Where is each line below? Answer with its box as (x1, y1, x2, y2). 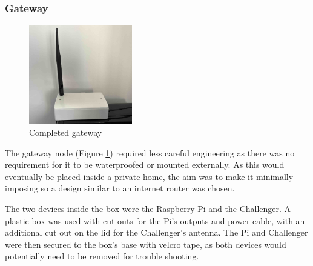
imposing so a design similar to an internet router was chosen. (5, 182, 235, 195)
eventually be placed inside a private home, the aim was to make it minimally (5, 170, 294, 182)
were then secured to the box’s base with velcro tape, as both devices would (5, 238, 286, 250)
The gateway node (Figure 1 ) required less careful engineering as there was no (5, 146, 295, 159)
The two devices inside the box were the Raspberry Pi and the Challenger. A (5, 202, 291, 214)
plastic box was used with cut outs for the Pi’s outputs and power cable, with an (5, 214, 305, 227)
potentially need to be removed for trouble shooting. (5, 250, 199, 262)
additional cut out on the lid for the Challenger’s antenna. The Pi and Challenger (5, 226, 308, 239)
